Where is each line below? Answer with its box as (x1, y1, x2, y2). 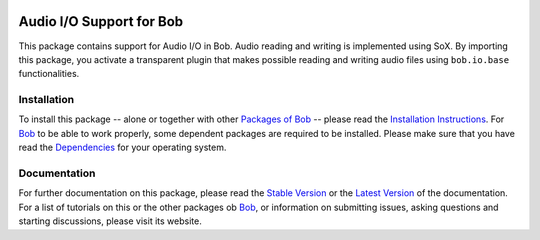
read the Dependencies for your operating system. (18, 141, 227, 154)
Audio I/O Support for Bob (18, 13, 184, 30)
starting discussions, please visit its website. (18, 215, 202, 227)
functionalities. (18, 68, 80, 80)
